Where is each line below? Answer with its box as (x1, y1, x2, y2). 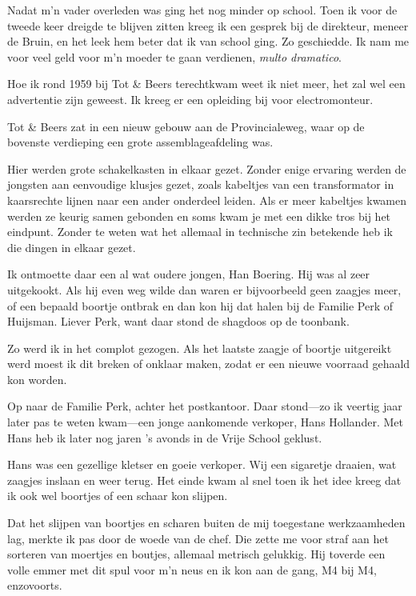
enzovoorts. (7, 577, 62, 594)
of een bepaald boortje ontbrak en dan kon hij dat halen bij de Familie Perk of (7, 297, 394, 314)
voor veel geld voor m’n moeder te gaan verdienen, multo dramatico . (7, 48, 342, 65)
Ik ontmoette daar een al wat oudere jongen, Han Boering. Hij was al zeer (7, 266, 370, 282)
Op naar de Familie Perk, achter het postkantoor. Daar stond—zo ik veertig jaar (7, 398, 402, 414)
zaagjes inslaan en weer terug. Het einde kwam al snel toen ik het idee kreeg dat (7, 471, 402, 488)
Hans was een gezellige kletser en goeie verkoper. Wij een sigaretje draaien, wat (7, 456, 397, 473)
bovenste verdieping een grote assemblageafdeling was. (7, 134, 274, 150)
